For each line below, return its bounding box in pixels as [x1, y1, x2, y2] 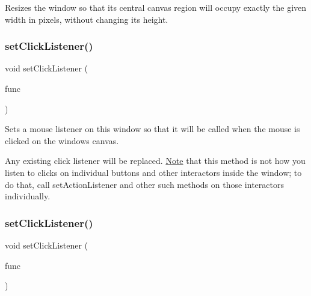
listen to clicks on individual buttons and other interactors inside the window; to [5, 166, 302, 178]
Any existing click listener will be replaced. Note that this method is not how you [5, 154, 306, 167]
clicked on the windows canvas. [5, 134, 119, 146]
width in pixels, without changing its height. [5, 13, 168, 25]
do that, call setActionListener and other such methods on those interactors [5, 178, 284, 190]
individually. [5, 190, 51, 202]
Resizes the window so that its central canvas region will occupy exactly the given [5, 1, 307, 13]
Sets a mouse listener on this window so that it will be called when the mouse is [5, 122, 300, 135]
